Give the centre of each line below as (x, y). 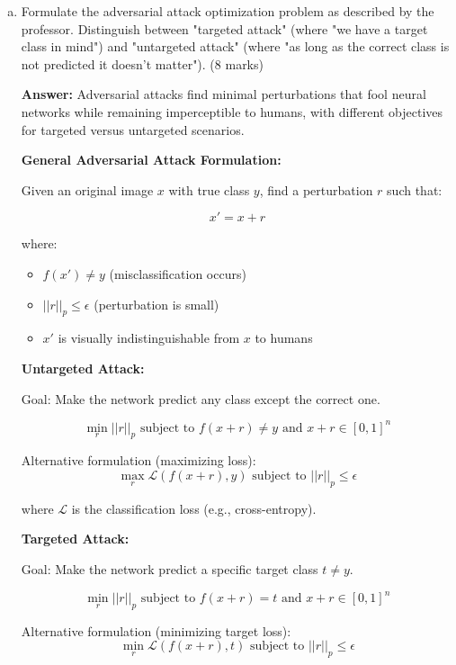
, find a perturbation (316, 189)
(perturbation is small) (156, 304)
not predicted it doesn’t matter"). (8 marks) (142, 63)
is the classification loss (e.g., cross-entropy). (194, 508)
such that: (415, 189)
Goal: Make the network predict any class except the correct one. (201, 398)
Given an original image (87, 189)
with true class (209, 189)
